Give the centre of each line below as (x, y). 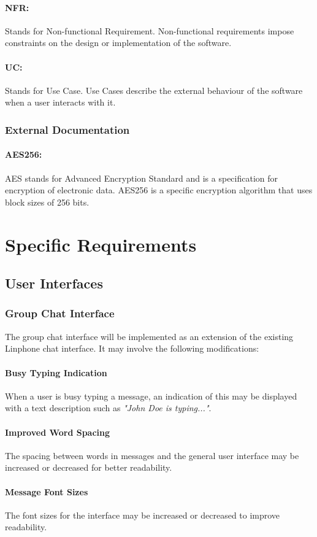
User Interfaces (54, 283)
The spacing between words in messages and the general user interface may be (152, 455)
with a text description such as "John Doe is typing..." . (108, 408)
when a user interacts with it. (60, 102)
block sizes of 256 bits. (47, 202)
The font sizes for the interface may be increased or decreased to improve (143, 515)
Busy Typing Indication (56, 372)
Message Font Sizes (47, 491)
